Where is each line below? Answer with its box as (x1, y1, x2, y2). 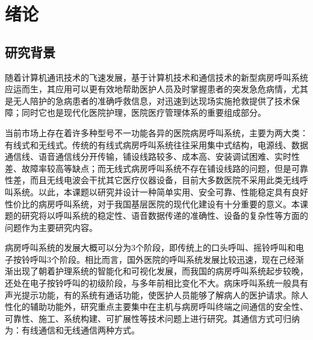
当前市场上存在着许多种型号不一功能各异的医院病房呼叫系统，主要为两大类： (5, 126, 308, 139)
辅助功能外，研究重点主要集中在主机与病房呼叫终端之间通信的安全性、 (29, 300, 308, 313)
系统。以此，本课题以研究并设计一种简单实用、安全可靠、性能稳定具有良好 (13, 185, 308, 198)
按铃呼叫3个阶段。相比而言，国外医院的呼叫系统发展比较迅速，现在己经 (13, 253, 296, 265)
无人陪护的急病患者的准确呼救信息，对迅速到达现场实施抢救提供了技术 (13, 94, 291, 107)
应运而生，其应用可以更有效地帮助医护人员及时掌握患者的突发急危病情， (5, 83, 291, 95)
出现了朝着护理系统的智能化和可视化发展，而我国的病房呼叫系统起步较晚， (13, 265, 308, 277)
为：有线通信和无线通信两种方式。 (5, 324, 140, 336)
